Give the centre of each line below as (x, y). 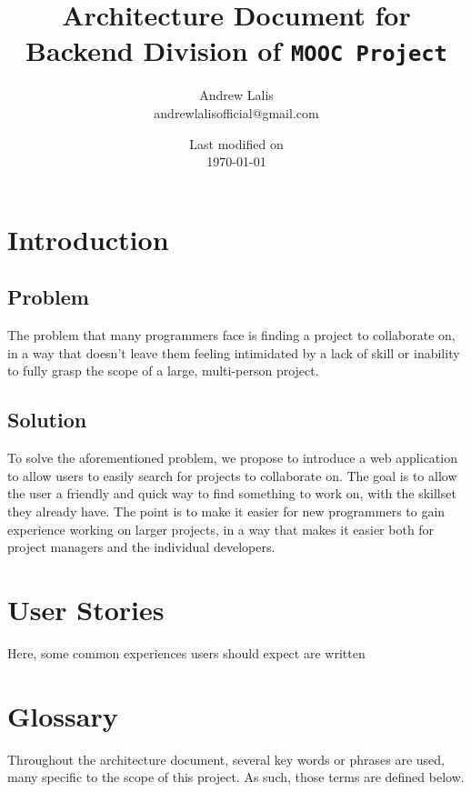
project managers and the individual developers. (141, 547)
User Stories (86, 609)
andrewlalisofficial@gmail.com (236, 113)
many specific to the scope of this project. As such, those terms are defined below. (236, 777)
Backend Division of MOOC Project (236, 50)
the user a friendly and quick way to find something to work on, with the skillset (232, 493)
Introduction (88, 239)
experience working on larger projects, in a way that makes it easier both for (221, 529)
